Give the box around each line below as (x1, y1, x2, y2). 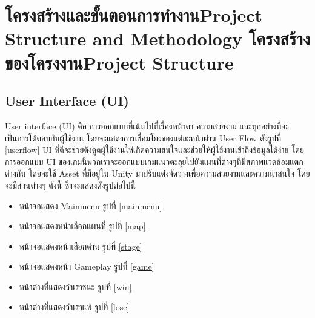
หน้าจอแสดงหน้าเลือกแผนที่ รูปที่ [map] (19, 219, 146, 232)
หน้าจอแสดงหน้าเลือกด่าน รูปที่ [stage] (19, 239, 142, 252)
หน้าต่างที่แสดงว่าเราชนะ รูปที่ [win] (19, 280, 132, 293)
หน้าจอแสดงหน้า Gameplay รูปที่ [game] (19, 260, 154, 273)
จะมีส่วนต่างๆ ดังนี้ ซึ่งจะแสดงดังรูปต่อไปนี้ (5, 178, 136, 191)
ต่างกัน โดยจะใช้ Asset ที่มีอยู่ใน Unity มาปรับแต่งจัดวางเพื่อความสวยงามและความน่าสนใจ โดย (5, 167, 310, 180)
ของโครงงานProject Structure (5, 50, 234, 74)
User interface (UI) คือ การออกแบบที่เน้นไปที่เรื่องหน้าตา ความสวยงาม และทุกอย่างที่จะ (5, 119, 289, 132)
